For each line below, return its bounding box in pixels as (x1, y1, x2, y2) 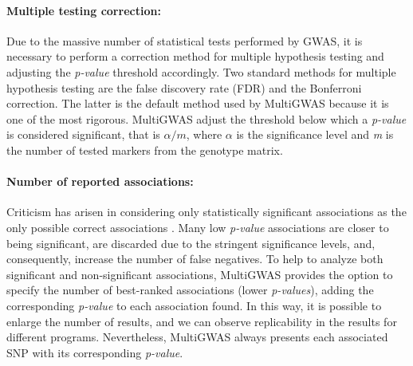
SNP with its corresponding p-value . (6, 344, 183, 360)
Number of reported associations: (6, 173, 194, 190)
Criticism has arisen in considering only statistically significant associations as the (6, 203, 407, 220)
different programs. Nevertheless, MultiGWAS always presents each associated (6, 329, 388, 345)
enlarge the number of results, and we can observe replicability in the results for (6, 313, 397, 329)
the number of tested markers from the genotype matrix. (6, 141, 283, 158)
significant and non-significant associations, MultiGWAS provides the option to (6, 266, 393, 282)
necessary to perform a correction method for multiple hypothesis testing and (6, 48, 384, 65)
